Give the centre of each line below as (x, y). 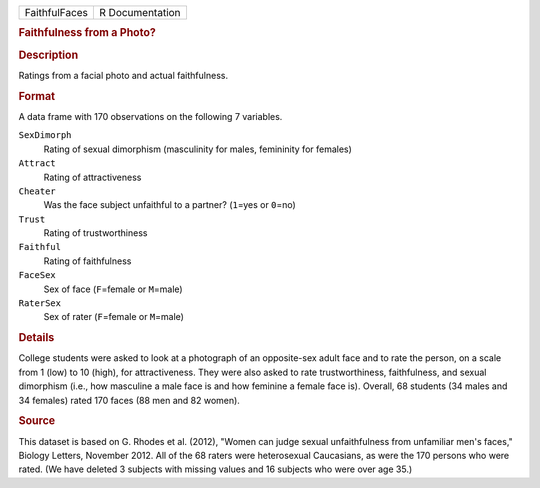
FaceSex (37, 275)
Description (48, 55)
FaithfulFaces (56, 12)
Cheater (37, 191)
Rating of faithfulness (87, 261)
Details (36, 338)
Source (37, 421)
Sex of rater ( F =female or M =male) (114, 317)
